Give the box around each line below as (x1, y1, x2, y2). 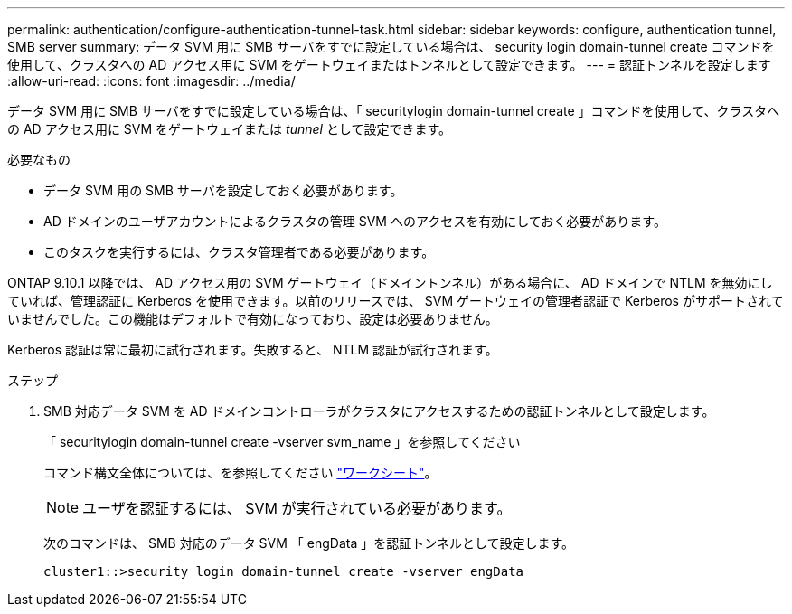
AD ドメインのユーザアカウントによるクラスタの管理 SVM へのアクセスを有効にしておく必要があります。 (43, 213, 666, 229)
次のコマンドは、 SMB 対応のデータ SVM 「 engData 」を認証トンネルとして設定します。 (43, 535, 575, 551)
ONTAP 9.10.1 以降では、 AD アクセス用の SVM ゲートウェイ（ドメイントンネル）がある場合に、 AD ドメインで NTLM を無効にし (7, 275, 773, 290)
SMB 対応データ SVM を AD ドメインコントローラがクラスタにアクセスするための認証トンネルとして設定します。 (43, 403, 715, 419)
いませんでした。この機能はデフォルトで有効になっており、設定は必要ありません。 (7, 311, 498, 326)
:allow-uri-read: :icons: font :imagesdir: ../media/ (7, 73, 296, 89)
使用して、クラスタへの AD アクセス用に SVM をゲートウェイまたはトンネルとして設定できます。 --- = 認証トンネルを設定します (7, 57, 771, 72)
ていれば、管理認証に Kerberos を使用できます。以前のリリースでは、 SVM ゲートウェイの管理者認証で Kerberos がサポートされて (7, 293, 784, 308)
